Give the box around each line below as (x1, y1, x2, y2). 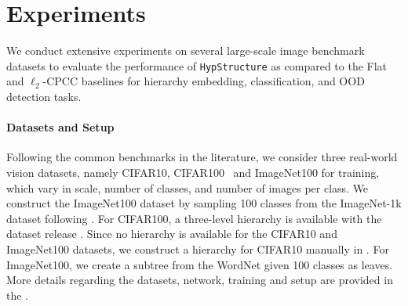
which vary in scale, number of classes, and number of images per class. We (6, 179, 369, 196)
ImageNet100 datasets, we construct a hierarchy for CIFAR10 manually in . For (6, 240, 389, 257)
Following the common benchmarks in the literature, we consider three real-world (6, 149, 398, 165)
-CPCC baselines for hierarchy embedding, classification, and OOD (42, 73, 365, 89)
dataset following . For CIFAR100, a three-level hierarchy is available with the (6, 210, 382, 226)
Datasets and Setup (6, 119, 115, 135)
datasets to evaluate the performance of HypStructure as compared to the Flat (6, 57, 388, 74)
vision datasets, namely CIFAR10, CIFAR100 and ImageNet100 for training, (6, 164, 380, 180)
